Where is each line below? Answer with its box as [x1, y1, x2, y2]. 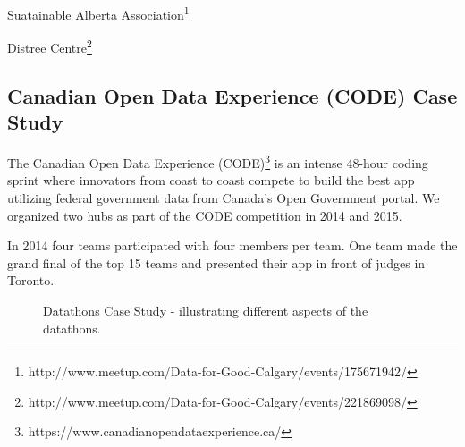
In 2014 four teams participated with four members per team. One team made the [7, 236, 458, 255]
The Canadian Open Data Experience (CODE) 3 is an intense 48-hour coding [7, 151, 428, 172]
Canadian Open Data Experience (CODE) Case [7, 81, 458, 109]
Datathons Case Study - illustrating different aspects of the [43, 300, 368, 319]
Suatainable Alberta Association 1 [7, 3, 190, 23]
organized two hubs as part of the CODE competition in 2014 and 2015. [7, 206, 402, 224]
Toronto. [7, 271, 55, 290]
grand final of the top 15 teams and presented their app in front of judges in [7, 253, 426, 272]
